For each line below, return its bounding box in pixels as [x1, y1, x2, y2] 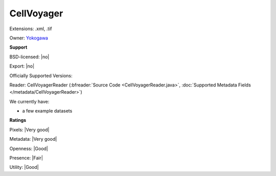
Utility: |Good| [9, 164, 39, 170]
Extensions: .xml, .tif [9, 26, 52, 32]
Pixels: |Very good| [9, 126, 50, 133]
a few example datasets [22, 108, 73, 114]
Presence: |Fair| [9, 155, 43, 161]
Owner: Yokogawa [9, 35, 49, 41]
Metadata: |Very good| [9, 136, 57, 142]
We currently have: [9, 98, 50, 104]
